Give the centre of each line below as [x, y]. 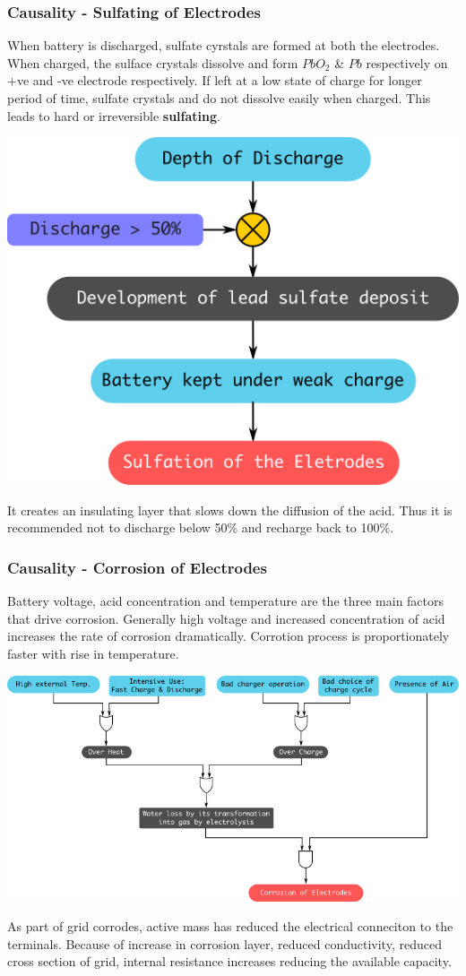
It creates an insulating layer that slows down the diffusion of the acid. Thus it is [230, 510]
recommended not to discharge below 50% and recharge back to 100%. [201, 527]
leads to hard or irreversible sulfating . [114, 115]
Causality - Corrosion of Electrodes [137, 567]
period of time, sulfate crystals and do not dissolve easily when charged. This [219, 98]
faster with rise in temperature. [93, 653]
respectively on [407, 62]
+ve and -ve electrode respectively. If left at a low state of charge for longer [215, 80]
